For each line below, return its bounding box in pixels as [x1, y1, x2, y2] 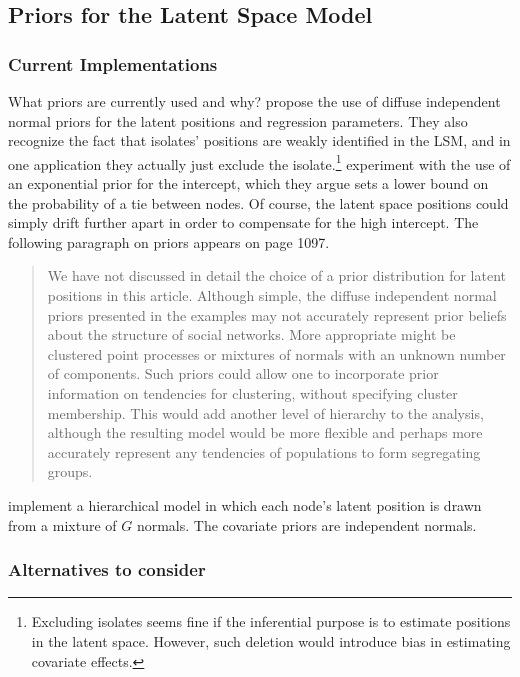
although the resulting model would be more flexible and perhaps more [47, 422, 483, 443]
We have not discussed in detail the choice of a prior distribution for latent [47, 265, 507, 286]
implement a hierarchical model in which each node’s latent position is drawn [8, 494, 482, 515]
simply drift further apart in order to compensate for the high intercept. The [8, 212, 479, 233]
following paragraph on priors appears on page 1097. [8, 231, 330, 252]
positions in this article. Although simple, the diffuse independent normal [47, 285, 497, 305]
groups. [47, 461, 93, 482]
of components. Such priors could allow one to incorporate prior [47, 363, 439, 384]
